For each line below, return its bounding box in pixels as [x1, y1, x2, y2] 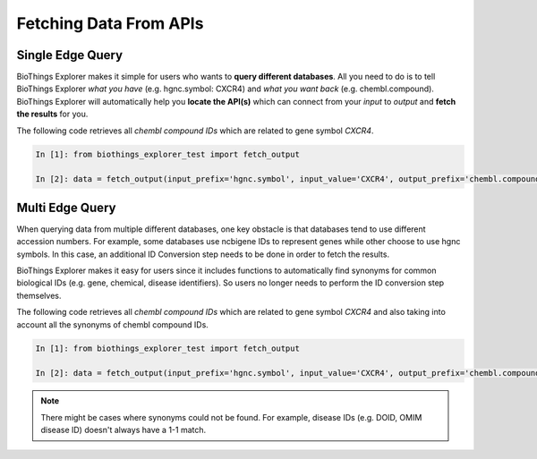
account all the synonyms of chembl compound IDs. [16, 319, 209, 330]
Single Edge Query [16, 47, 124, 63]
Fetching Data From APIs [16, 13, 204, 33]
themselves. [16, 290, 62, 301]
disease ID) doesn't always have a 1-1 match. [40, 425, 207, 436]
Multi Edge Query [16, 200, 116, 215]
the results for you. [16, 108, 89, 120]
